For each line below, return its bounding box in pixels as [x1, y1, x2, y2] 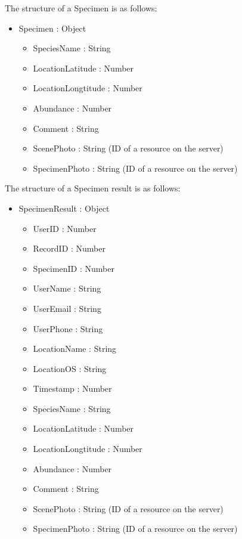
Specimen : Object [18, 21, 86, 34]
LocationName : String [33, 342, 117, 355]
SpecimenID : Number [33, 262, 114, 274]
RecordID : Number [33, 242, 106, 255]
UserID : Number [33, 222, 97, 234]
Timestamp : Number [33, 382, 112, 395]
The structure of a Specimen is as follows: [5, 2, 157, 14]
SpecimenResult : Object [18, 202, 110, 214]
